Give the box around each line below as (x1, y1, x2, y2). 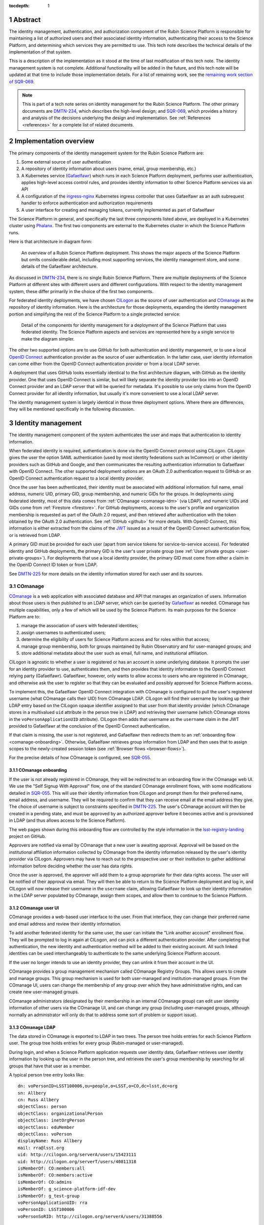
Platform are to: (9, 614, 41, 620)
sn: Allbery (18, 1090, 46, 1096)
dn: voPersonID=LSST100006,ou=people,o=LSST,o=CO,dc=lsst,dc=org (18, 1083, 178, 1089)
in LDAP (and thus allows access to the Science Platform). (9, 817, 126, 823)
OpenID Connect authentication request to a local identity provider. (9, 475, 144, 481)
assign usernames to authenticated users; (21, 630, 106, 636)
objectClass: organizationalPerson (18, 1110, 103, 1116)
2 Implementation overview (9, 137, 95, 146)
